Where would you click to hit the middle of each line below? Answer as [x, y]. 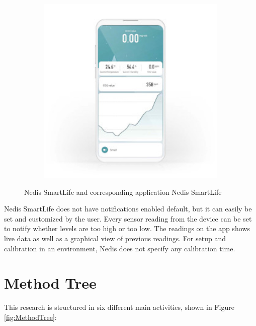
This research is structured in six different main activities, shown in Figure [119, 307]
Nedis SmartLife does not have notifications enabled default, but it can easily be [128, 209]
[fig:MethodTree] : [30, 317]
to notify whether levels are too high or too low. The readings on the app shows [127, 228]
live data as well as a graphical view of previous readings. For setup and [115, 238]
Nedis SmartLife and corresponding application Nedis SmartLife [123, 192]
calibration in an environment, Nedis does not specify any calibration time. [120, 248]
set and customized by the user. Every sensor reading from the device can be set [128, 218]
